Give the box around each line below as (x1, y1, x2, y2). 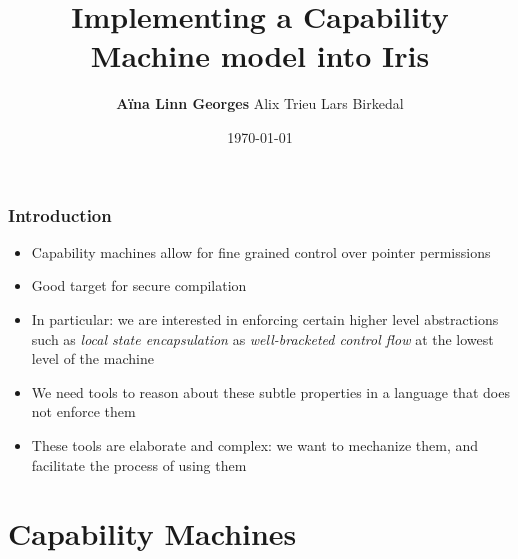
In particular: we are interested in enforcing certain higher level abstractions (31, 308, 499, 329)
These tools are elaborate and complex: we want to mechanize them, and (31, 434, 479, 455)
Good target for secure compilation (31, 275, 247, 296)
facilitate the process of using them (31, 454, 247, 475)
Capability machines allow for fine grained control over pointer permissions (31, 241, 491, 262)
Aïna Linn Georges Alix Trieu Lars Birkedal (116, 93, 404, 114)
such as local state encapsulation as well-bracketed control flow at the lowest (31, 328, 494, 349)
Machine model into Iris (90, 35, 430, 76)
